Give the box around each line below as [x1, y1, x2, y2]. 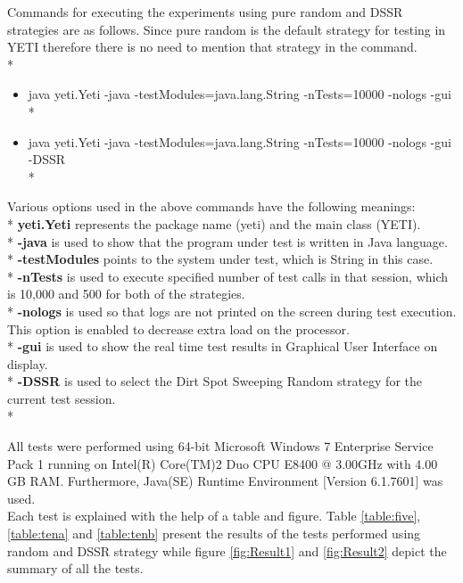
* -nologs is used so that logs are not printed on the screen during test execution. [7, 301, 457, 320]
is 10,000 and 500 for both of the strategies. [7, 284, 245, 303]
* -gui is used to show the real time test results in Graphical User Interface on [7, 337, 438, 356]
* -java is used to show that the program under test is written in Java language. [7, 232, 448, 250]
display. [7, 354, 48, 373]
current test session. [7, 389, 116, 407]
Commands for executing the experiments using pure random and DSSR [7, 3, 403, 21]
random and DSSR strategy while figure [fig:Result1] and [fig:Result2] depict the [7, 541, 447, 560]
